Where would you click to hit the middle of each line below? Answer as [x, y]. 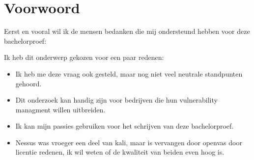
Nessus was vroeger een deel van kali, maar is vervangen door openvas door [129, 142]
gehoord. [28, 83]
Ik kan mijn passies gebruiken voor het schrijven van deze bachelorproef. [125, 126]
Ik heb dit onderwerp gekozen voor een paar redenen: [84, 57]
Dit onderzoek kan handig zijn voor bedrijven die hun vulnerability [116, 100]
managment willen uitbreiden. [60, 109]
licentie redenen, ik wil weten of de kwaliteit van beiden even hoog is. [120, 152]
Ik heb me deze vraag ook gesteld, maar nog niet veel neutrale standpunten [129, 73]
